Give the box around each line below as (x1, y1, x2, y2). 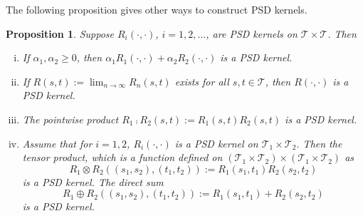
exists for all (174, 73, 229, 88)
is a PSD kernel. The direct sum (22, 174, 164, 189)
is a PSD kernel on (174, 135, 258, 150)
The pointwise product (22, 111, 119, 126)
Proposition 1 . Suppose (6, 26, 114, 41)
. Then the (296, 135, 342, 150)
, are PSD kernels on (206, 26, 298, 41)
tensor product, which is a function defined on (22, 150, 223, 165)
